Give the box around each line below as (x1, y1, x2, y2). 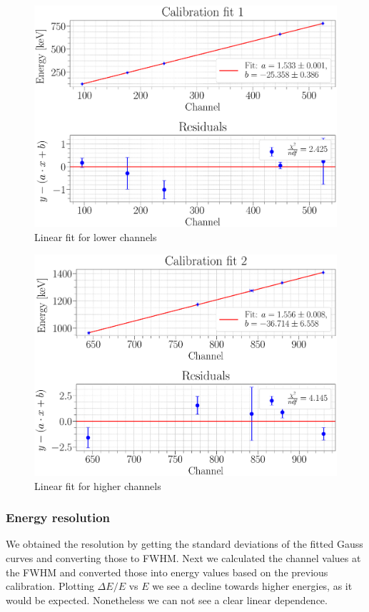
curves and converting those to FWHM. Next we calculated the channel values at (6, 551, 361, 566)
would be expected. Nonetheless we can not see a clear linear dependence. (6, 592, 328, 607)
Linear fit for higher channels (34, 478, 161, 493)
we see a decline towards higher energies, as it (152, 578, 353, 593)
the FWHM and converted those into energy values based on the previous (6, 564, 328, 579)
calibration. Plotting (6, 578, 94, 593)
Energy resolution (6, 509, 111, 526)
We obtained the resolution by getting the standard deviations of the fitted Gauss (6, 536, 363, 551)
